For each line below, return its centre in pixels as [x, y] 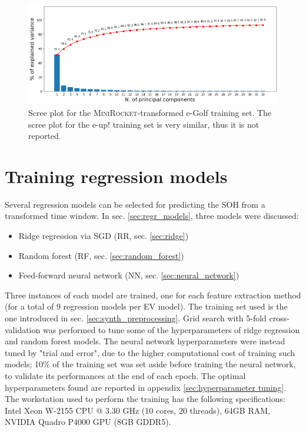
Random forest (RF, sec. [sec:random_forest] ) [101, 255]
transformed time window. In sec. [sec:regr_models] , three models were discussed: [152, 216]
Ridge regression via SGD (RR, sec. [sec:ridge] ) [104, 236]
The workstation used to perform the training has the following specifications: [145, 399]
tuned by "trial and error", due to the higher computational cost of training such [150, 352]
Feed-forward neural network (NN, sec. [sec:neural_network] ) [129, 275]
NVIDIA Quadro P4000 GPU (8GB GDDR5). [88, 422]
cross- [279, 318]
